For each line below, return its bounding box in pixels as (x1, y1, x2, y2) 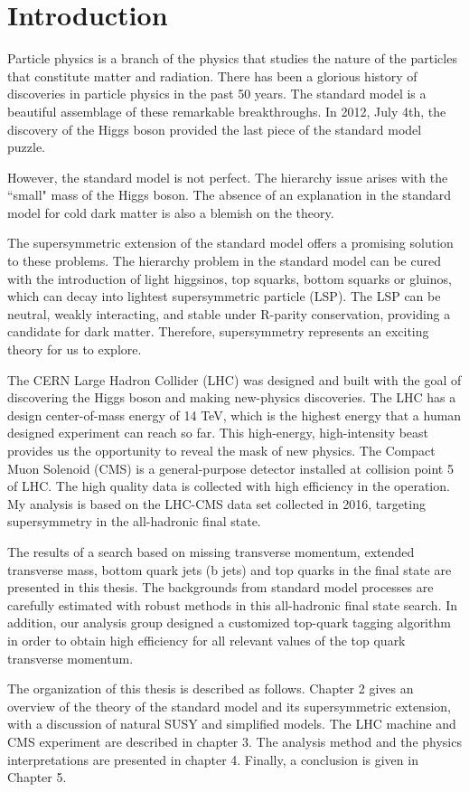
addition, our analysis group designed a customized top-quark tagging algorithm (7, 613, 451, 632)
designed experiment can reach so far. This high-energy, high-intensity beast (7, 423, 429, 442)
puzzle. (7, 137, 45, 156)
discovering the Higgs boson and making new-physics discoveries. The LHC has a (7, 388, 456, 407)
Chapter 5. (7, 768, 67, 787)
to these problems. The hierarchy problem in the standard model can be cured (7, 251, 441, 270)
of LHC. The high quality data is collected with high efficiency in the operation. (7, 476, 450, 495)
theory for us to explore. (7, 340, 142, 359)
